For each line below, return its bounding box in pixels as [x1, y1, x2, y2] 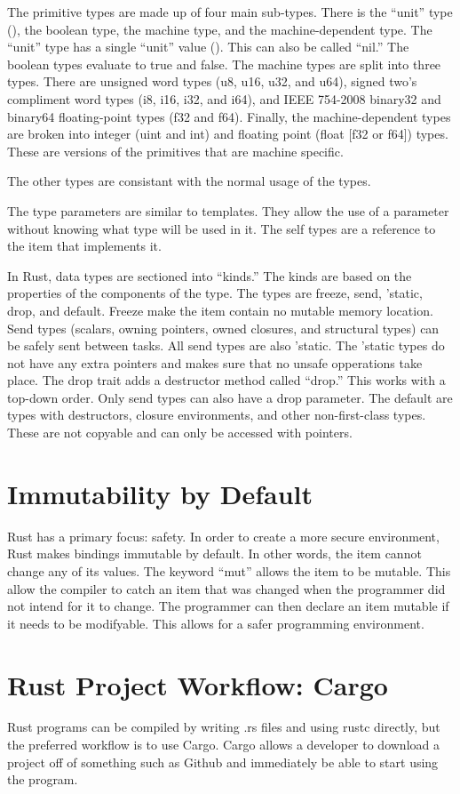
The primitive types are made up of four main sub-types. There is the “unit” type [7, 3, 453, 20]
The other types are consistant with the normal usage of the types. [7, 172, 371, 190]
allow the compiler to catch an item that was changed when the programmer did [7, 579, 446, 598]
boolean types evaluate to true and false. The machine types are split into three [7, 54, 441, 73]
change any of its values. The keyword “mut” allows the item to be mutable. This [7, 561, 451, 580]
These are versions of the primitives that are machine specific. [7, 141, 344, 160]
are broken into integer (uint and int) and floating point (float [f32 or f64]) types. [7, 124, 448, 143]
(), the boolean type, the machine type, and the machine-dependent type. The [7, 20, 432, 38]
